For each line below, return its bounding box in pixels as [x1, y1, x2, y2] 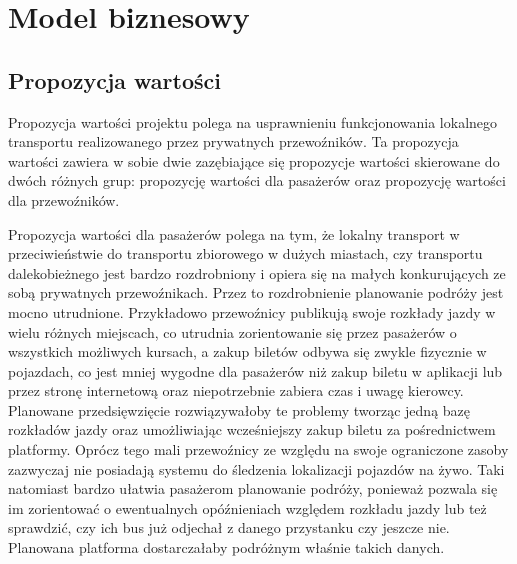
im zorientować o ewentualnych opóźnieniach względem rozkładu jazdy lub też [8, 497, 487, 518]
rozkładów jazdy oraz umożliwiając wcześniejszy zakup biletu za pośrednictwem [8, 419, 496, 440]
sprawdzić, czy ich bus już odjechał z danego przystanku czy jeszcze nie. [8, 517, 450, 538]
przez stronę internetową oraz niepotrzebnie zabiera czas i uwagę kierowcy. [8, 380, 464, 401]
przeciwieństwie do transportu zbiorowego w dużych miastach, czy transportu [8, 243, 483, 264]
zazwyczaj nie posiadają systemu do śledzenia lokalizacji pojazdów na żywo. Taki [8, 458, 505, 479]
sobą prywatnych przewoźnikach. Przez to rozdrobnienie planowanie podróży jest [8, 282, 504, 303]
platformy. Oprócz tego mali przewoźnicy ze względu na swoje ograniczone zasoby [8, 439, 509, 460]
